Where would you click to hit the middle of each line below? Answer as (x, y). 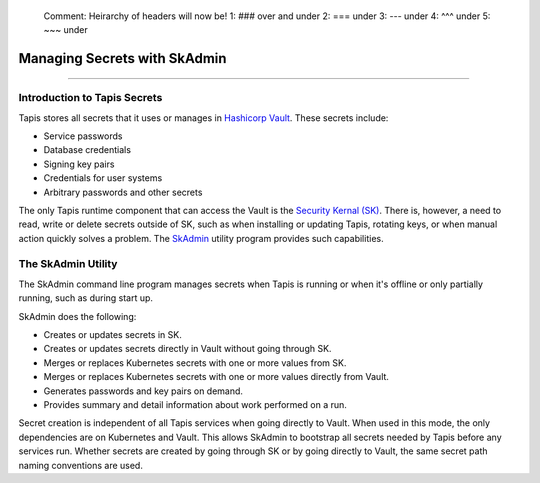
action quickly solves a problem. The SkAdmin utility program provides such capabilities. (201, 238)
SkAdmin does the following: (77, 316)
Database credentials (87, 150)
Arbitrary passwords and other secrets (123, 192)
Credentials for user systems (103, 178)
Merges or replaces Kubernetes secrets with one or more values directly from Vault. (216, 377)
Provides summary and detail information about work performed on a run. (195, 404)
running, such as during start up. (86, 298)
